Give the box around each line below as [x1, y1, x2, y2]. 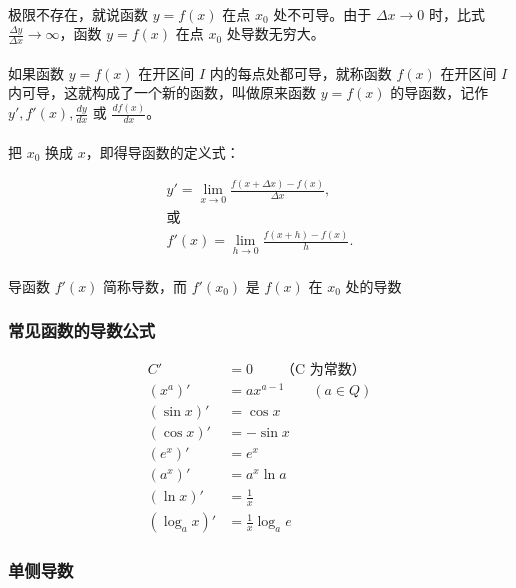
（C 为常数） [280, 362, 366, 377]
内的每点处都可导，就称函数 [209, 62, 392, 83]
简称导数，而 [103, 275, 188, 296]
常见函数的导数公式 [8, 318, 156, 343]
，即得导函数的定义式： [85, 141, 240, 162]
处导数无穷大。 [226, 23, 325, 44]
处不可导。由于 [273, 3, 372, 24]
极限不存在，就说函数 [8, 3, 148, 24]
